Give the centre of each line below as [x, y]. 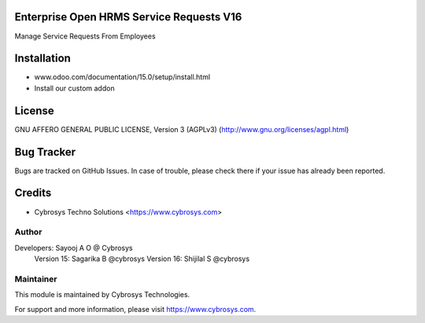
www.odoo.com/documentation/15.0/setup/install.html [122, 77]
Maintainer [36, 279]
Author [28, 232]
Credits [33, 193]
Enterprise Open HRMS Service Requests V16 [128, 17]
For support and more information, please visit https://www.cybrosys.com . [135, 309]
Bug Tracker [45, 152]
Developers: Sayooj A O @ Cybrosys [74, 248]
